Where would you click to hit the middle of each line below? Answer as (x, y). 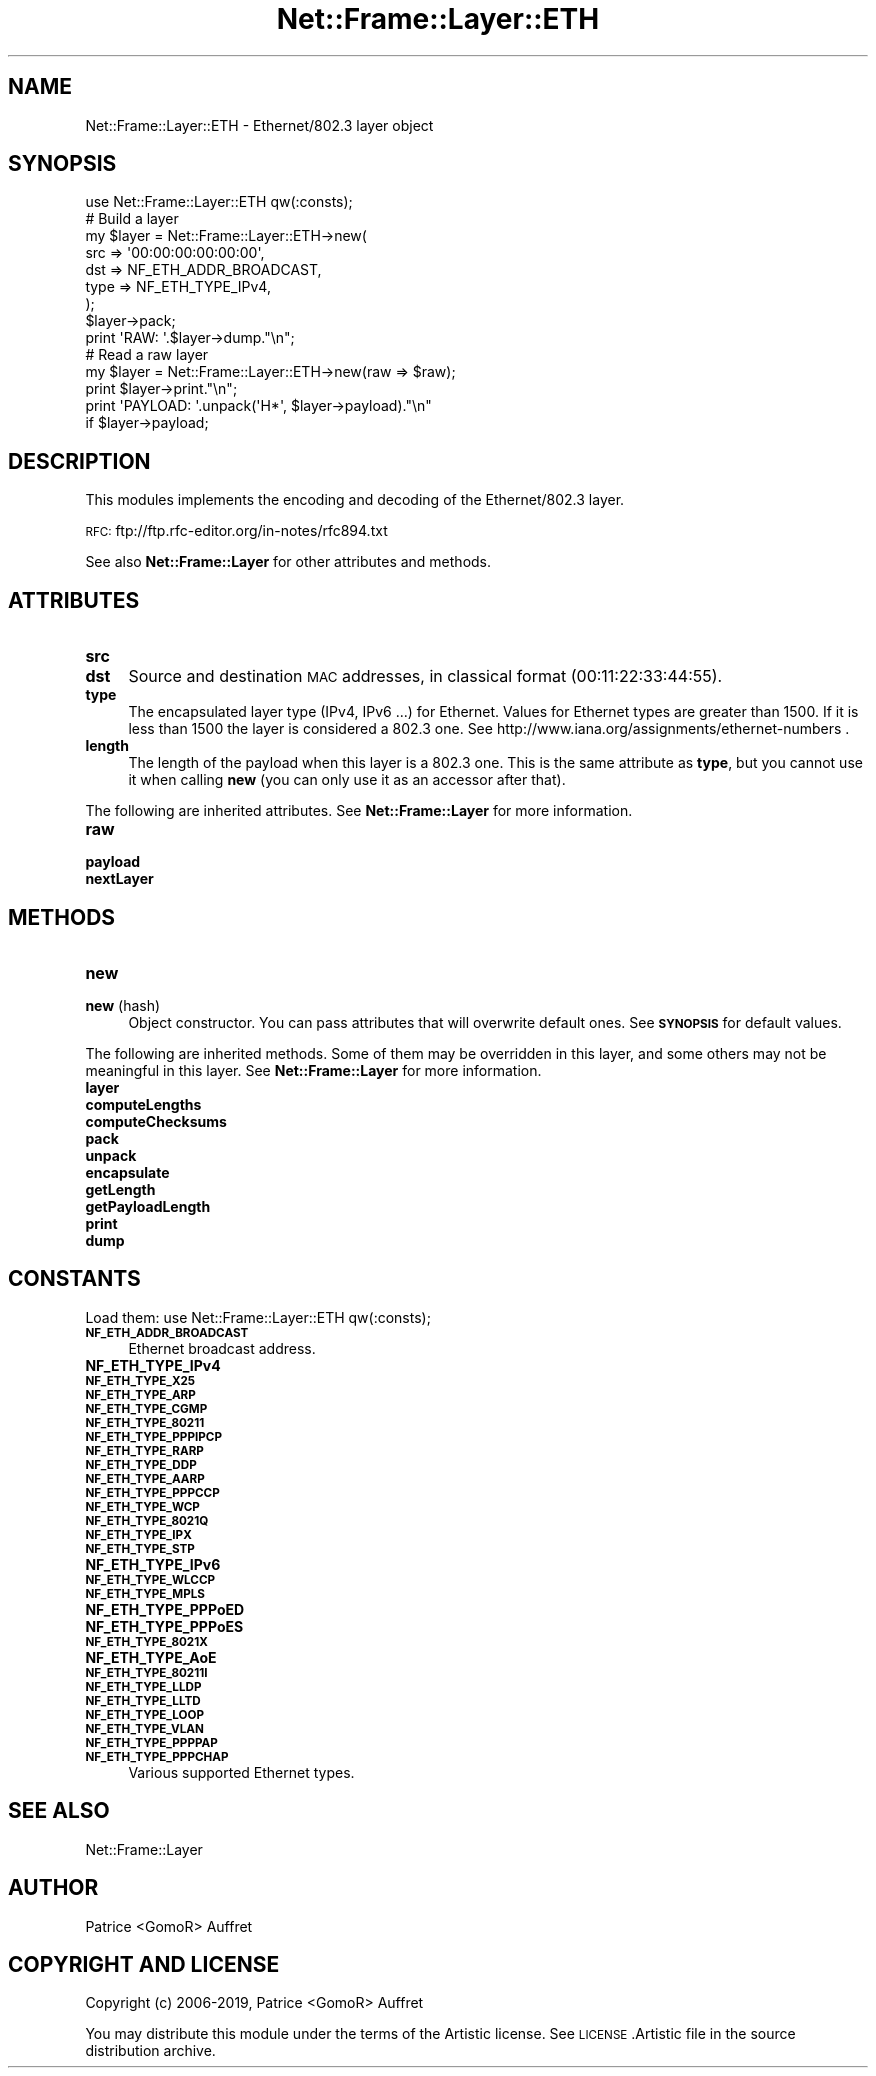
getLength (120, 1189)
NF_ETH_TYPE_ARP (140, 1394)
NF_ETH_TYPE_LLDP (143, 1686)
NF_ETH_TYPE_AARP (145, 1478)
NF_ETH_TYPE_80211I (146, 1672)
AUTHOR (53, 1888)
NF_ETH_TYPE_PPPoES (164, 1626)
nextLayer (119, 879)
